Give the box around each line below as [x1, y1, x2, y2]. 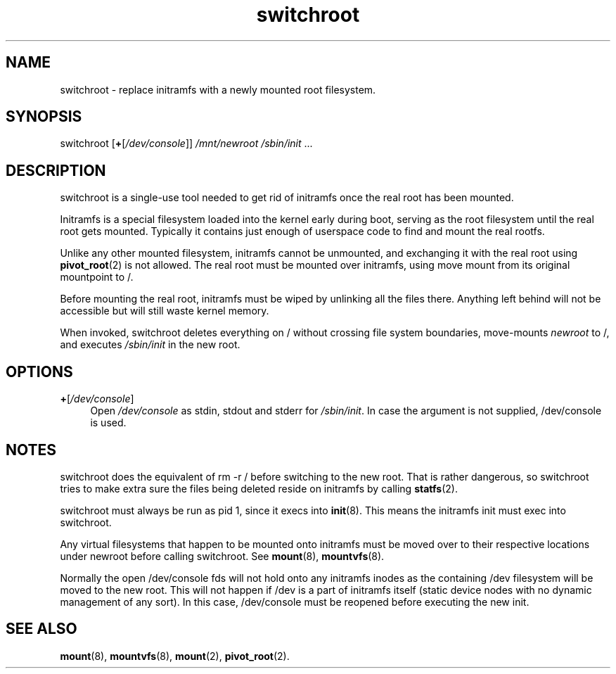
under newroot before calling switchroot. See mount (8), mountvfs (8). [60, 549, 385, 562]
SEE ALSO [6, 620, 77, 638]
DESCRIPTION [6, 161, 106, 179]
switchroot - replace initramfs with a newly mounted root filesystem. [60, 83, 376, 96]
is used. [90, 417, 127, 429]
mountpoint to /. [60, 271, 134, 284]
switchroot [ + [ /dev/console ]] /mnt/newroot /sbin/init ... [60, 137, 313, 150]
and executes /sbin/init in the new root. [60, 338, 240, 351]
